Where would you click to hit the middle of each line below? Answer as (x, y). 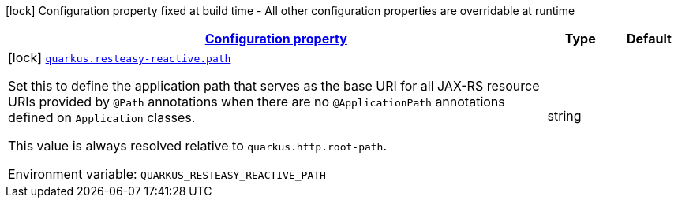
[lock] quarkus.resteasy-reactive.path (120, 57)
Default (649, 39)
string (564, 116)
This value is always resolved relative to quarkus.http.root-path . (198, 146)
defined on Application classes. (102, 117)
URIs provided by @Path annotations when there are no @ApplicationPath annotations (257, 102)
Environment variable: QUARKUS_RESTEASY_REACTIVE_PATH (167, 174)
